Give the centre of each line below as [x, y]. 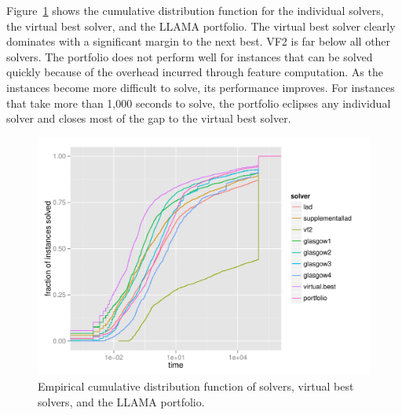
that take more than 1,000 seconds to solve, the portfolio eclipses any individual [199, 103]
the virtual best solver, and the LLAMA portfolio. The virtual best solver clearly [201, 26]
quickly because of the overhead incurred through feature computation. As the [195, 72]
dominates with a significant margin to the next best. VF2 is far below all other [199, 41]
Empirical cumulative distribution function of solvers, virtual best [196, 386]
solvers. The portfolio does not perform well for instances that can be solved [190, 56]
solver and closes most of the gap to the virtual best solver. [149, 118]
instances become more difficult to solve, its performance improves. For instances [201, 87]
